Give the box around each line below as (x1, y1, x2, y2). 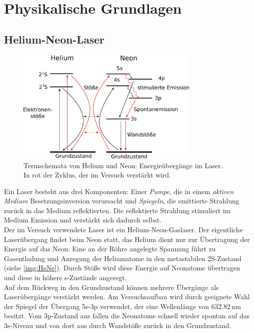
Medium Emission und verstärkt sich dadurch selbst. (4, 215, 162, 225)
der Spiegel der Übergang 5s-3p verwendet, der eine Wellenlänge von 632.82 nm (4, 301, 241, 311)
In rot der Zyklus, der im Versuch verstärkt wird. (23, 170, 171, 180)
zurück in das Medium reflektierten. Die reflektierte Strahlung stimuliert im (4, 205, 231, 215)
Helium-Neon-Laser (4, 31, 105, 46)
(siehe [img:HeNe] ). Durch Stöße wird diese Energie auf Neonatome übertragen (4, 263, 240, 273)
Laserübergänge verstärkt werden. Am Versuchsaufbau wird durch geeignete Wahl (4, 291, 250, 302)
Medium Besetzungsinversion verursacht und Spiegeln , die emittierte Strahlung (4, 196, 239, 206)
